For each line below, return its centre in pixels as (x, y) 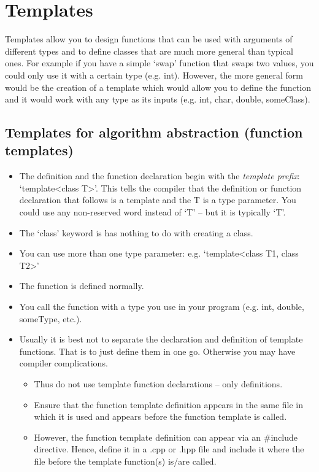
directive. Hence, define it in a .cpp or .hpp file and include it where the (169, 449)
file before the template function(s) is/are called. (125, 461)
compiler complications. (63, 363)
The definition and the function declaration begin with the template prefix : (159, 176)
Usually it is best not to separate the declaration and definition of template (161, 339)
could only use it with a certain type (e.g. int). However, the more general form (154, 75)
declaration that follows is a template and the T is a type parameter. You (158, 200)
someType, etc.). (51, 318)
